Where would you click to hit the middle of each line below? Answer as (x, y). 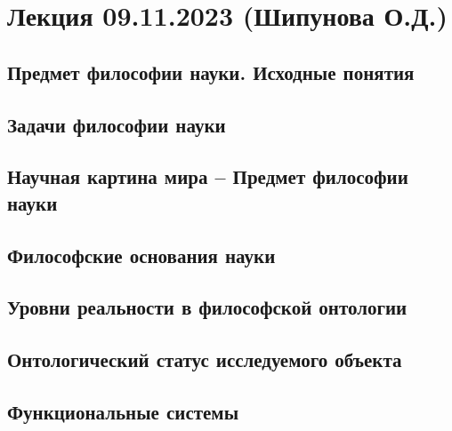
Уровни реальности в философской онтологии (207, 307)
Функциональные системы (123, 411)
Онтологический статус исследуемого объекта (205, 359)
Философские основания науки (141, 255)
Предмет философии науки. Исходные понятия (211, 72)
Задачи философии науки (117, 124)
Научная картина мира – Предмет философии (208, 176)
